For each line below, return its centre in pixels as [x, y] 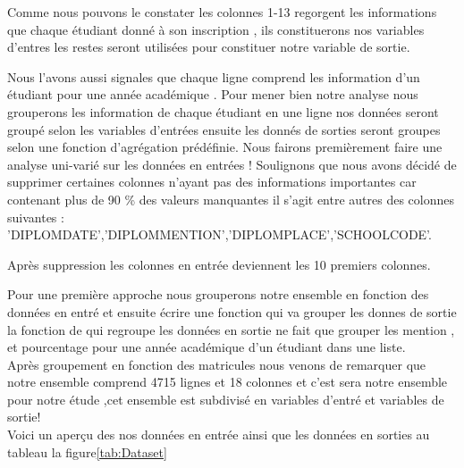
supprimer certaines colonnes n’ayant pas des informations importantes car [212, 182]
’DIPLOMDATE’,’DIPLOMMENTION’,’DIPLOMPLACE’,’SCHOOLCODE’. [219, 234]
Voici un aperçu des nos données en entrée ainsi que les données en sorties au [219, 435]
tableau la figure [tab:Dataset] [87, 451]
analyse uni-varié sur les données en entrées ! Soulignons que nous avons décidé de [232, 164]
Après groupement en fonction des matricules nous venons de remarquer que [217, 364]
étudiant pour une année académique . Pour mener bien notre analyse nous [213, 94]
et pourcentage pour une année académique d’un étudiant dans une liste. [207, 347]
